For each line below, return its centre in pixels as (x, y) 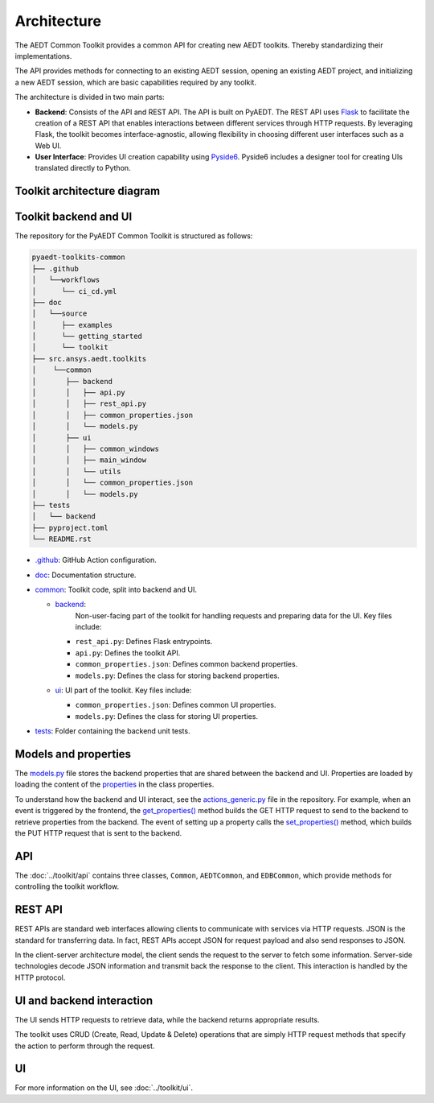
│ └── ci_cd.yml (74, 291)
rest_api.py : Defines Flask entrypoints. (144, 642)
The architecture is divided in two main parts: (90, 97)
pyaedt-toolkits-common (79, 257)
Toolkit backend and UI (74, 217)
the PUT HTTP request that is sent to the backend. (98, 833)
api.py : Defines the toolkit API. (128, 653)
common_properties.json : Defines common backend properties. (186, 664)
